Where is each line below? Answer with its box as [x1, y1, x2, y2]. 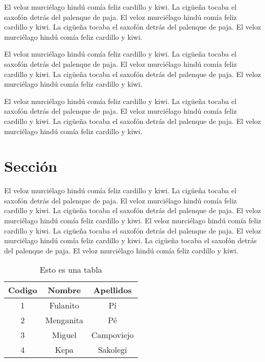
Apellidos [93, 284, 132, 296]
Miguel [52, 329, 77, 341]
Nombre [47, 284, 81, 296]
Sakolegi [98, 344, 127, 356]
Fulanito [49, 299, 79, 312]
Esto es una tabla [39, 264, 102, 276]
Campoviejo [91, 329, 134, 341]
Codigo [8, 284, 37, 296]
